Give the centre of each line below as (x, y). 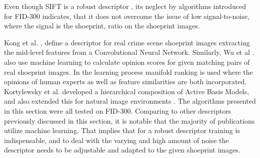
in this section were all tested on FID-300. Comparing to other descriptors (118, 110)
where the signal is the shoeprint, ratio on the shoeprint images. (102, 26)
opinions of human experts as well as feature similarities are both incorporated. (125, 81)
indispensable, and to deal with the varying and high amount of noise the (116, 140)
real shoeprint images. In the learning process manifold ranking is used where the (128, 72)
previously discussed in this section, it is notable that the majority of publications (129, 120)
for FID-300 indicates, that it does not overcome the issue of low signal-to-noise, (127, 16)
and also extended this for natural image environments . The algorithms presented (130, 101)
